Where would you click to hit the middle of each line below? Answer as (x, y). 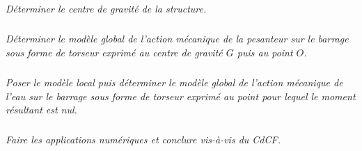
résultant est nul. (41, 110)
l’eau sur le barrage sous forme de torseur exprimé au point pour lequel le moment (181, 96)
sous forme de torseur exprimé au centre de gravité (114, 52)
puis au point (265, 52)
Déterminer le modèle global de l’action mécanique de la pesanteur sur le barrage (177, 39)
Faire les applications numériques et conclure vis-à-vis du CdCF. (143, 140)
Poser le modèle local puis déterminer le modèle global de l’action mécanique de (174, 82)
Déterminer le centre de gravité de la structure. (106, 9)
